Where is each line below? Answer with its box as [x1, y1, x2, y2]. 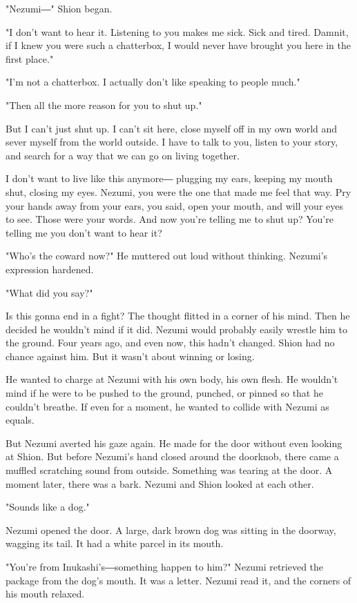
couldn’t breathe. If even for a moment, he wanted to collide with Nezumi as [6, 399, 329, 413]
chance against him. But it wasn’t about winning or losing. [6, 348, 255, 363]
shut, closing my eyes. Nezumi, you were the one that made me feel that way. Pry [6, 184, 351, 199]
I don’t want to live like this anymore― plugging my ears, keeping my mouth [6, 171, 333, 186]
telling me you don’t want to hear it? [6, 225, 162, 239]
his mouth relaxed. [6, 586, 85, 601]
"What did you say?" [6, 285, 93, 299]
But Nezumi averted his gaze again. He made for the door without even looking [6, 435, 342, 450]
